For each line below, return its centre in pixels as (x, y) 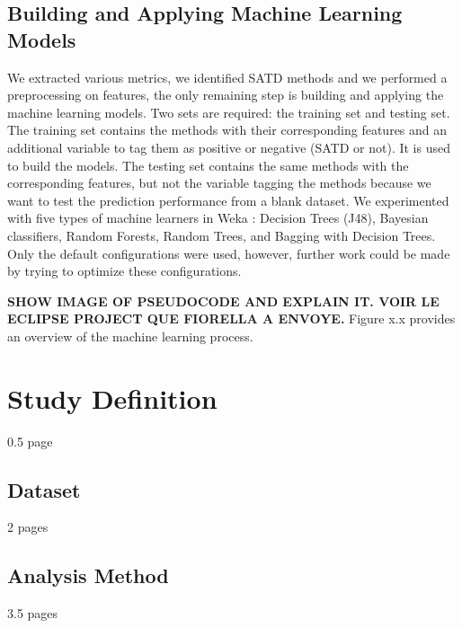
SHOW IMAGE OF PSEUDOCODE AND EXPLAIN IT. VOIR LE (223, 301)
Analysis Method (88, 575)
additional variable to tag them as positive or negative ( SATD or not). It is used (229, 147)
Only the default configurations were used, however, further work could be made (229, 253)
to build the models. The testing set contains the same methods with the (208, 165)
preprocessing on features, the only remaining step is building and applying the (226, 95)
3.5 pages (33, 613)
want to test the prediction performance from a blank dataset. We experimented (228, 200)
